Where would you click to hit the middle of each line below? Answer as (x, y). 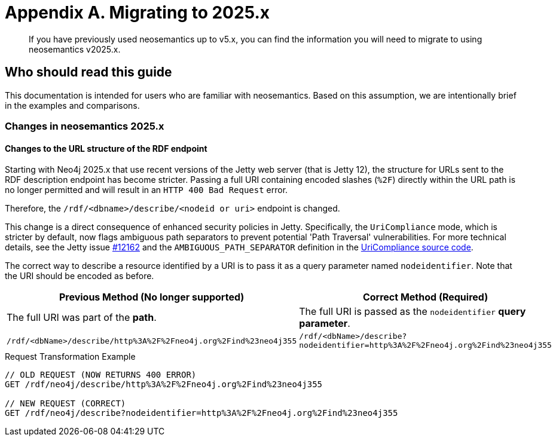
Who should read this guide (88, 72)
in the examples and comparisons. (72, 105)
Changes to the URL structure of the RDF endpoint (106, 148)
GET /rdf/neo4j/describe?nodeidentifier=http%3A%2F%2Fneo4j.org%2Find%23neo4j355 (201, 413)
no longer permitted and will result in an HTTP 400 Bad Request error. (146, 190)
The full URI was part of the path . (82, 318)
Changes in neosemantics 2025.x (85, 126)
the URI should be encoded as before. (80, 276)
